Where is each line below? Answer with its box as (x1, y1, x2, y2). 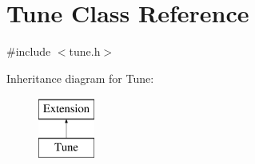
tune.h (69, 43, 101, 60)
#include (6, 43, 51, 60)
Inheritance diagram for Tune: (6, 69, 154, 86)
